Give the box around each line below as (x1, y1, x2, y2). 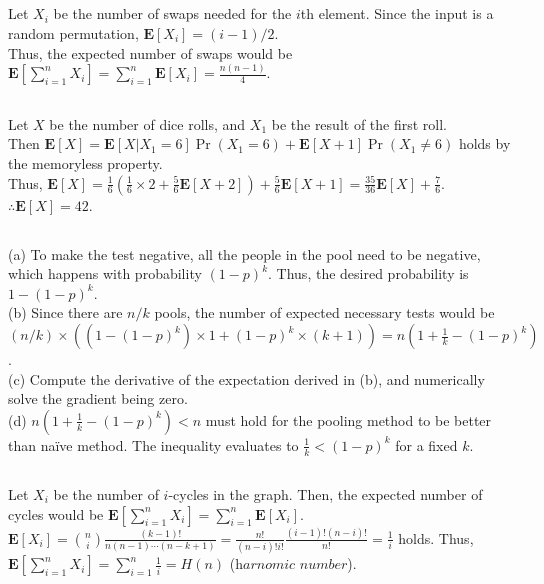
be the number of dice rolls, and (49, 113, 246, 134)
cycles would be (8, 503, 104, 524)
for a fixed (395, 434, 458, 455)
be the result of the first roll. (271, 113, 448, 134)
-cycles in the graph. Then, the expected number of (168, 484, 483, 505)
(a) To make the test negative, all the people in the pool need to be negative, (8, 243, 481, 264)
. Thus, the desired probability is (268, 263, 469, 284)
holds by (458, 133, 511, 154)
